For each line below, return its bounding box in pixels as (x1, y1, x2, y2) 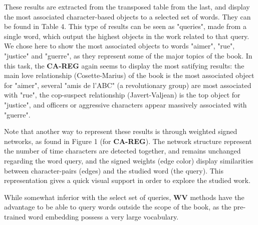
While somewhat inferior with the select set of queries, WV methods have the (4, 191, 244, 202)
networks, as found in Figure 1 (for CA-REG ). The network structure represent (4, 135, 252, 146)
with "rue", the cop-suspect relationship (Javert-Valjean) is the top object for (4, 89, 240, 100)
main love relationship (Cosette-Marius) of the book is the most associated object (4, 70, 254, 80)
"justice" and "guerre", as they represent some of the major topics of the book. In (4, 50, 252, 60)
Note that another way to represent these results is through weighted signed (4, 126, 237, 136)
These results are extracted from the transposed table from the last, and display (4, 1, 250, 11)
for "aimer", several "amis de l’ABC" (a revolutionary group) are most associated (4, 79, 251, 90)
